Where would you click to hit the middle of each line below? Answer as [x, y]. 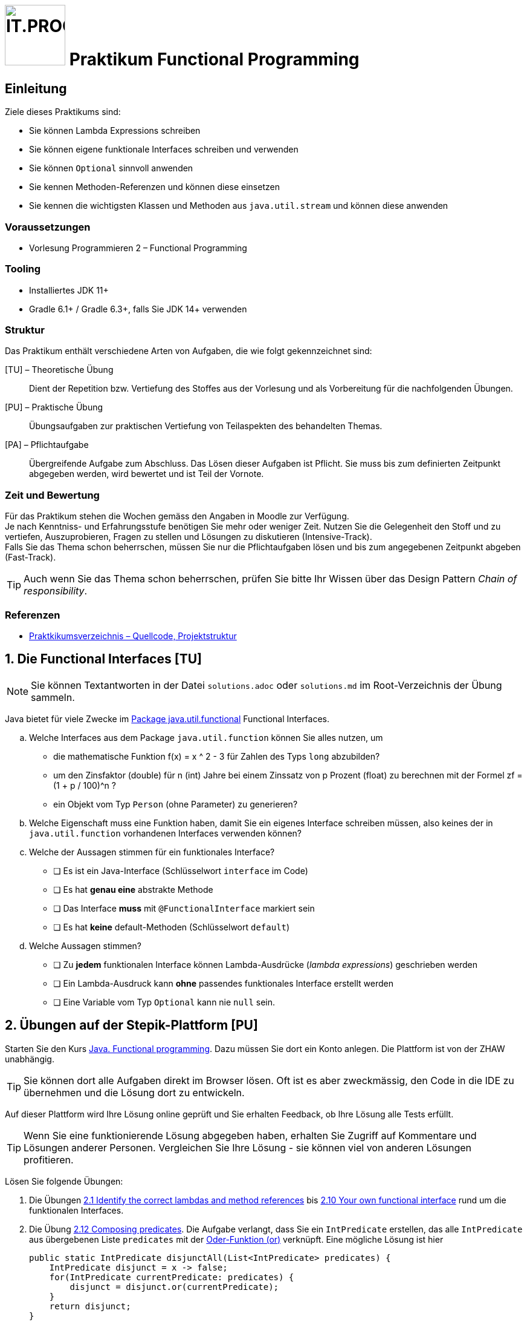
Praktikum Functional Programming [214, 59]
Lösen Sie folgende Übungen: [64, 1181]
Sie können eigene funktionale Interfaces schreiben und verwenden [164, 150]
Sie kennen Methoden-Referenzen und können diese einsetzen [154, 187]
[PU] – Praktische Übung [54, 407]
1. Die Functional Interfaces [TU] [103, 659]
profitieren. [49, 1159]
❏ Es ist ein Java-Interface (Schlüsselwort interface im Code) [181, 870]
